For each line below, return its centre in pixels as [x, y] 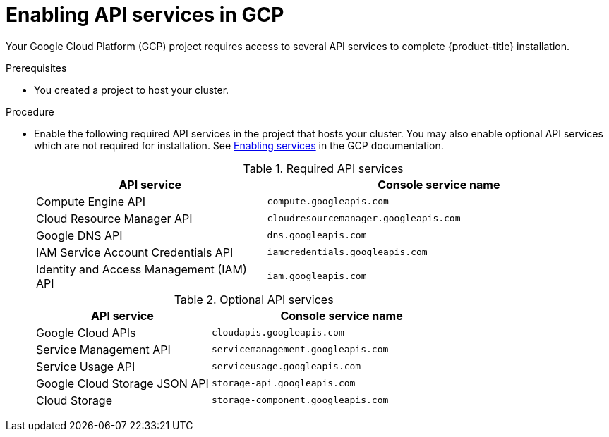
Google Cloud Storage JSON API [122, 383]
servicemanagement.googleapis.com [300, 350]
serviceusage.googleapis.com [286, 367]
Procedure [30, 111]
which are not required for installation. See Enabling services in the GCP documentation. [239, 145]
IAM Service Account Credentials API [135, 252]
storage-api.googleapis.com [283, 383]
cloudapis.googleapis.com [278, 333]
